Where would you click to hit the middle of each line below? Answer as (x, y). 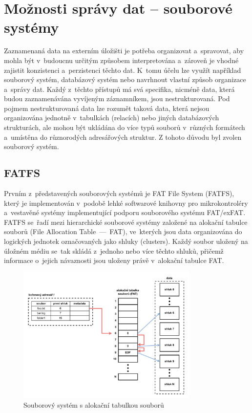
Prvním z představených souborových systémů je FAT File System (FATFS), (119, 193)
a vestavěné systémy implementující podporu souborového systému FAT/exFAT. (125, 212)
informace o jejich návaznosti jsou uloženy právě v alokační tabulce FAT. (114, 260)
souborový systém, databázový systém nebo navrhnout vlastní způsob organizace (125, 79)
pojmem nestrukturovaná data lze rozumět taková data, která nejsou (107, 108)
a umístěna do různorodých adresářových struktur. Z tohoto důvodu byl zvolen (123, 137)
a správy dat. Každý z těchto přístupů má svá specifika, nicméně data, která (119, 89)
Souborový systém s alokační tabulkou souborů (94, 405)
